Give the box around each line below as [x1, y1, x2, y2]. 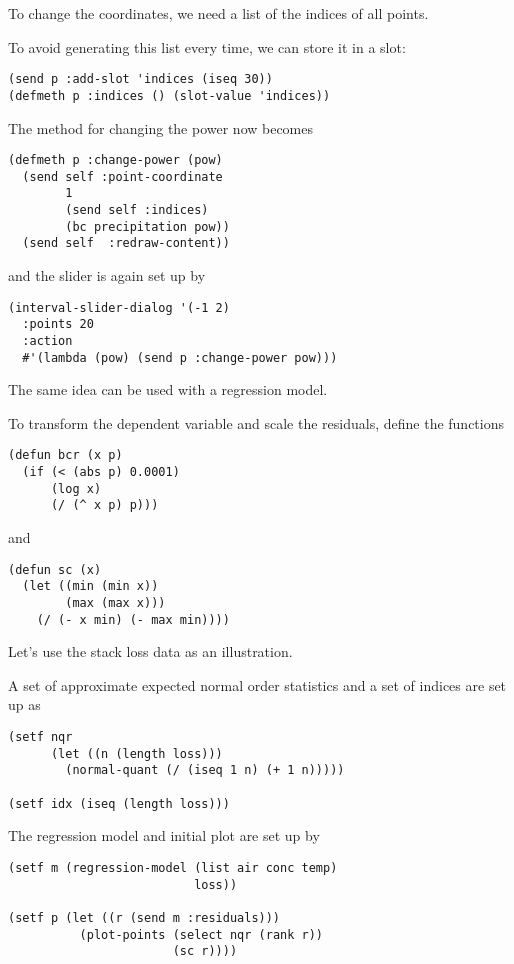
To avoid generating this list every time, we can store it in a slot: [8, 36, 406, 57]
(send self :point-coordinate [22, 169, 223, 184]
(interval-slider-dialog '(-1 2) [8, 300, 230, 315]
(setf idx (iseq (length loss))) [8, 796, 230, 811]
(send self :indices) [65, 203, 209, 218]
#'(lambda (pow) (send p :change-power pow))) [22, 350, 338, 365]
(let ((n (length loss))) [50, 746, 223, 761]
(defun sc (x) [8, 562, 102, 577]
